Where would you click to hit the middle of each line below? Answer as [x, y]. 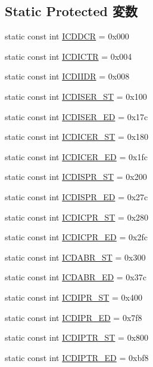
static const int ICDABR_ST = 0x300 [75, 257]
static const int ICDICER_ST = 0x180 [77, 137]
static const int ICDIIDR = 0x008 [67, 76]
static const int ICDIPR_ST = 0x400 [74, 297]
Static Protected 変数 [71, 11]
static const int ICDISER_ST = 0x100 [76, 96]
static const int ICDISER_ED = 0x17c [76, 116]
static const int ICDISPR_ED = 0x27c [76, 196]
